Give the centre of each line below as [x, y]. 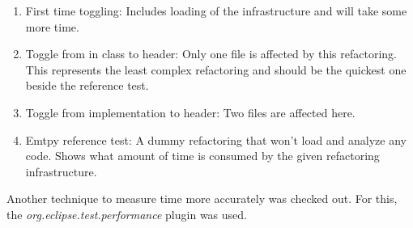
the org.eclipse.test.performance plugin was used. [127, 214]
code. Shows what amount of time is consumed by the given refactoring [202, 156]
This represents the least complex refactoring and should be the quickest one [216, 69]
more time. [52, 26]
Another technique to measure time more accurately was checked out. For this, [202, 198]
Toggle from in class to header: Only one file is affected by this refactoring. [211, 54]
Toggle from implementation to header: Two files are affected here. [190, 112]
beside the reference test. [87, 85]
